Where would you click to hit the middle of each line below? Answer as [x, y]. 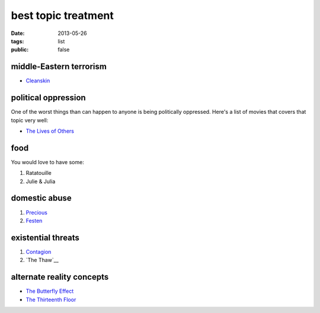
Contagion [39, 251]
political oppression [48, 98]
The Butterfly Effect [50, 291]
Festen [34, 221]
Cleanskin [38, 81]
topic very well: [30, 120]
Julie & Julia [41, 181]
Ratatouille [39, 173]
